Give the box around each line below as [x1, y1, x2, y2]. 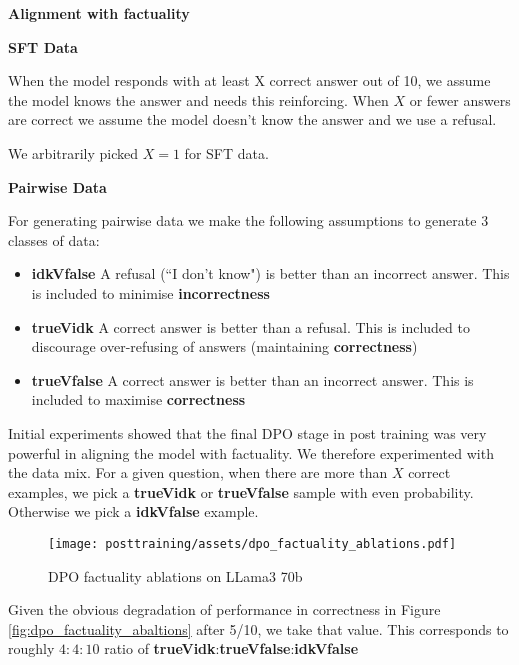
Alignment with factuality [8, 3, 190, 23]
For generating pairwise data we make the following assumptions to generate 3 [8, 210, 489, 231]
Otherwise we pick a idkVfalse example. [8, 501, 259, 522]
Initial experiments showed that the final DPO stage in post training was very [8, 422, 487, 443]
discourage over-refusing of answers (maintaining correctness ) [31, 336, 418, 357]
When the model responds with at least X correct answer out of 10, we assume [8, 70, 491, 91]
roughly [8, 638, 55, 659]
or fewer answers [409, 89, 511, 110]
